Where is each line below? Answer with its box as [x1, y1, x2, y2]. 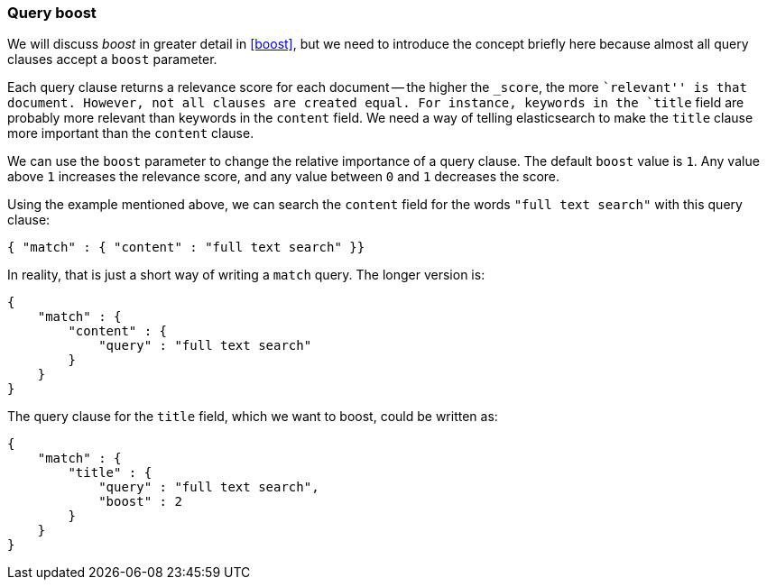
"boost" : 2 [98, 494, 182, 509]
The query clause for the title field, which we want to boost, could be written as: [7, 408, 498, 425]
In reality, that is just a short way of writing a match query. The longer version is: [7, 267, 485, 283]
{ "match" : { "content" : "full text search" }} [7, 240, 365, 255]
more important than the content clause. [7, 125, 254, 142]
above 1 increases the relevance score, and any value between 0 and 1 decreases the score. [7, 169, 560, 185]
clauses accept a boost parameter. [7, 51, 217, 68]
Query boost [7, 4, 97, 22]
